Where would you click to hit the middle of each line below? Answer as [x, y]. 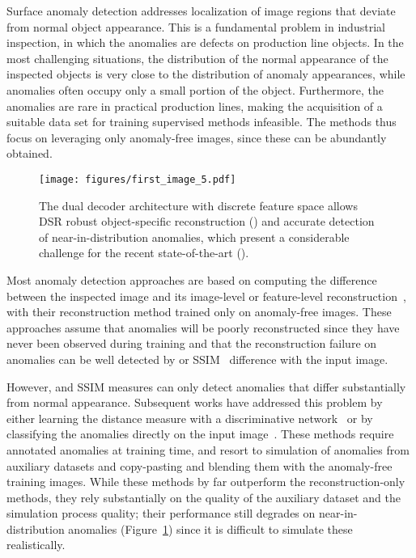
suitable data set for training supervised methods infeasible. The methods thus [202, 122]
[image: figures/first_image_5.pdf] [138, 179]
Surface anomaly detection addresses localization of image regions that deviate [201, 11]
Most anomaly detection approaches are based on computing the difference [192, 279]
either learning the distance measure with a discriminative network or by [190, 418]
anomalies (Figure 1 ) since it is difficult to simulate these [210, 528]
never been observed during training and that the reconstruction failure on [192, 343]
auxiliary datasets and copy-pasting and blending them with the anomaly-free [200, 465]
